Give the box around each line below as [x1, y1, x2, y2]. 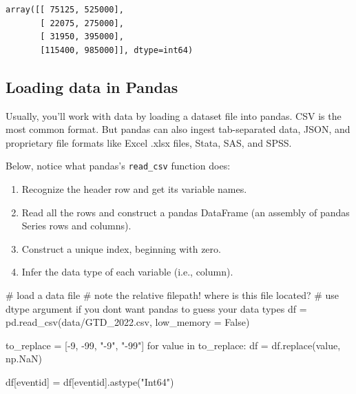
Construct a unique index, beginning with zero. [21, 241, 221, 256]
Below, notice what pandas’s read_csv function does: [6, 158, 231, 173]
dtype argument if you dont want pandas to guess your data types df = [6, 301, 307, 315]
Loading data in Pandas [6, 76, 178, 97]
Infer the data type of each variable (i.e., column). [21, 265, 233, 279]
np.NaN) [6, 351, 42, 366]
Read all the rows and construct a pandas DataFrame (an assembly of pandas [21, 205, 350, 219]
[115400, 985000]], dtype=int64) [40, 45, 193, 55]
